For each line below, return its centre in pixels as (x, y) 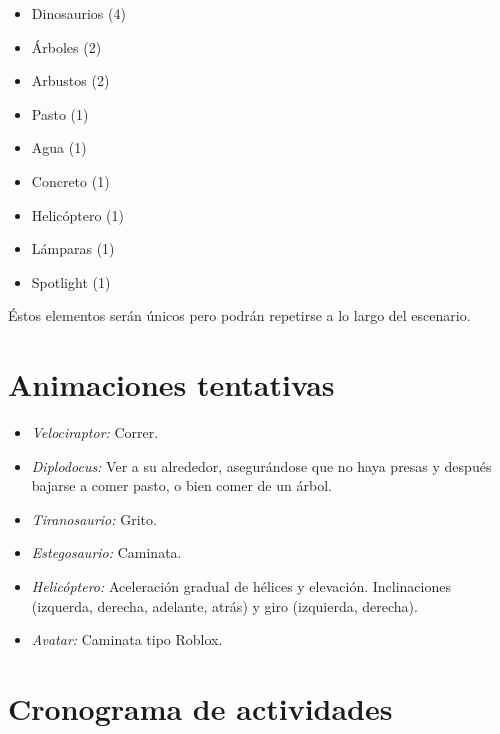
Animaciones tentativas (171, 384)
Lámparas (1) (73, 248)
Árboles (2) (66, 46)
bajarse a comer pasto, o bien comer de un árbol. (181, 485)
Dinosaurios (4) (78, 13)
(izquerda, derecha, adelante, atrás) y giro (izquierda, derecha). (224, 605)
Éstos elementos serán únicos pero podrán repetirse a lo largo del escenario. (239, 315)
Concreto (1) (70, 180)
